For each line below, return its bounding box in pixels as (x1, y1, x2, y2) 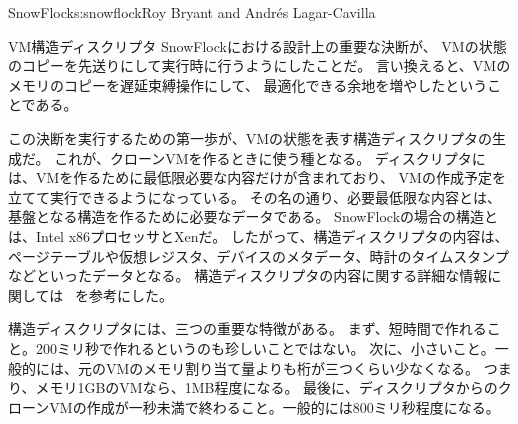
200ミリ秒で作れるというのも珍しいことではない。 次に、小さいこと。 (35, 337, 495, 358)
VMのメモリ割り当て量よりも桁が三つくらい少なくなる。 (105, 357, 480, 378)
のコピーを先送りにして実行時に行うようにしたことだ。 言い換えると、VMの (8, 55, 511, 76)
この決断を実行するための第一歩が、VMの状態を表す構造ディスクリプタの (8, 127, 493, 148)
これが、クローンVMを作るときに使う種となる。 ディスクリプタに (54, 147, 486, 168)
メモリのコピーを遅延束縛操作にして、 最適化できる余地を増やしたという (8, 74, 488, 95)
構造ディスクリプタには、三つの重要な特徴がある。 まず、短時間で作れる (8, 318, 487, 339)
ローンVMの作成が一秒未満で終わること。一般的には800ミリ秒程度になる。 (8, 396, 500, 417)
